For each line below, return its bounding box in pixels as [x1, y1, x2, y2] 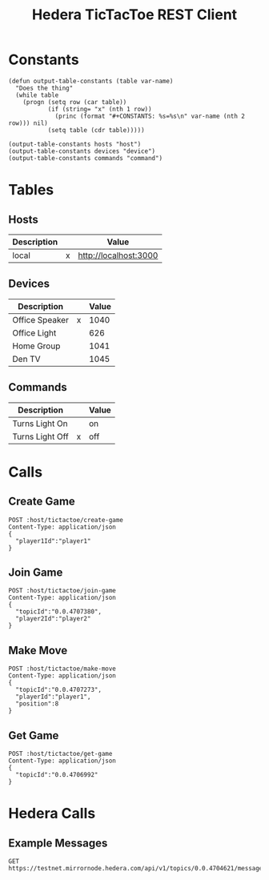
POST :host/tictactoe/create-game [8, 516, 124, 524]
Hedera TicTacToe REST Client [31, 6, 238, 24]
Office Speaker [12, 314, 70, 325]
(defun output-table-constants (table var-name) [8, 77, 174, 85]
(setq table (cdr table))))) [47, 126, 146, 134]
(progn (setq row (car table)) [22, 98, 127, 106]
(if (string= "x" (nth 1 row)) [47, 105, 152, 113]
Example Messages [8, 836, 108, 850]
